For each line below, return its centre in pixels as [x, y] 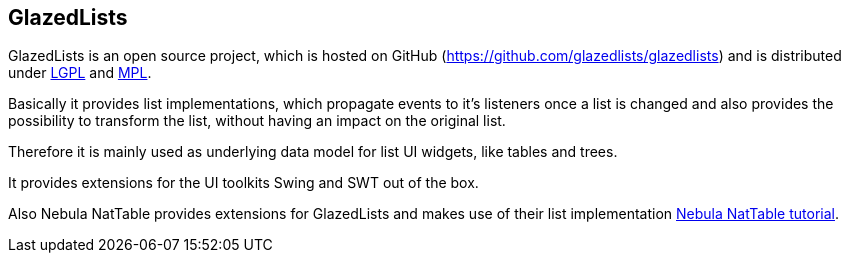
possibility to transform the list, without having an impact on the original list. [257, 121]
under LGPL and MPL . [80, 73]
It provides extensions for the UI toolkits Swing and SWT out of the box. [243, 183]
